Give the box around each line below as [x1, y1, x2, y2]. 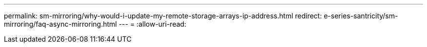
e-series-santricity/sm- [324, 12, 398, 20]
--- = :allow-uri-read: [118, 20, 187, 28]
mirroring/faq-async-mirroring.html [4, 20, 117, 28]
